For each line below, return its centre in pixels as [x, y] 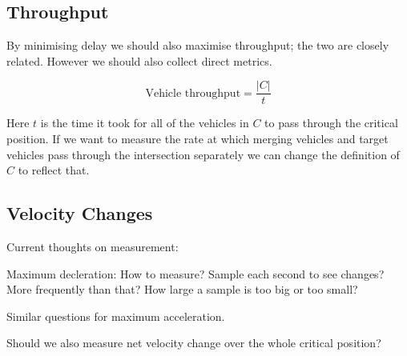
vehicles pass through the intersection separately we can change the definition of [203, 154]
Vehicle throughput [193, 93]
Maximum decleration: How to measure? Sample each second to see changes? [195, 273]
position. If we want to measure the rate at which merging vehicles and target [197, 139]
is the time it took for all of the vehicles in [145, 123]
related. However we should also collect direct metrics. [139, 60]
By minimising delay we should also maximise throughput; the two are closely [198, 45]
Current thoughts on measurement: [93, 247]
